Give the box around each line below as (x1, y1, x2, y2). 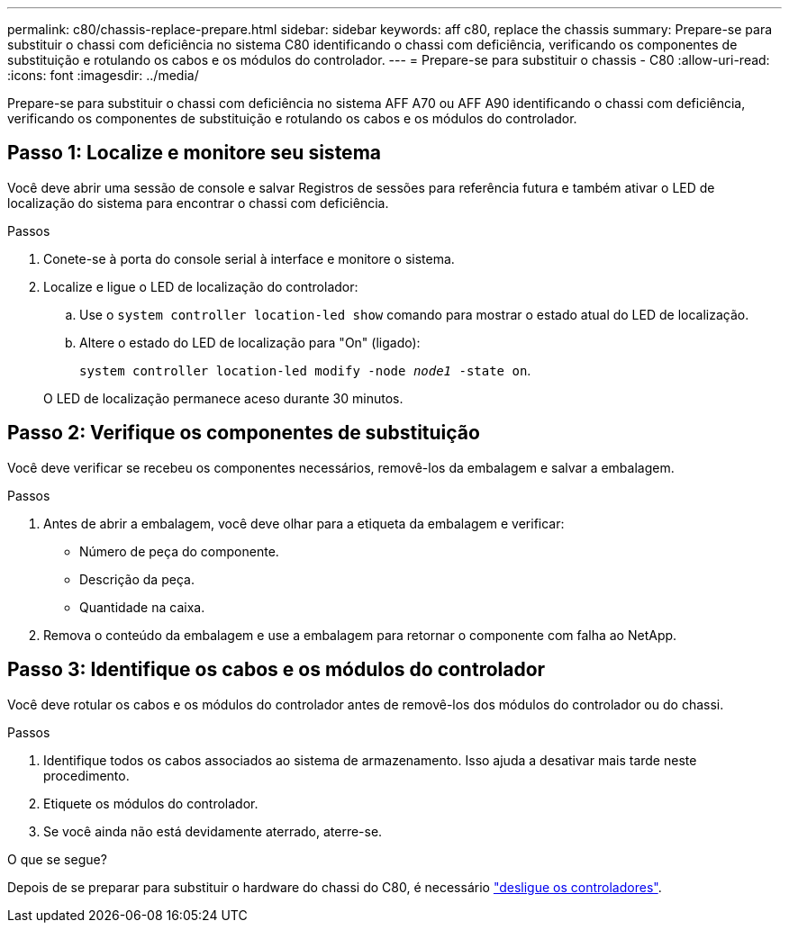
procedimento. (43, 767, 130, 783)
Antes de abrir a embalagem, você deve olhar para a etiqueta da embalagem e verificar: (43, 515, 565, 531)
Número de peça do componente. (79, 543, 279, 559)
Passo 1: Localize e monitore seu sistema (7, 141, 381, 165)
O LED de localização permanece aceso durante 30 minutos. (43, 390, 404, 406)
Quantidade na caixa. (79, 599, 205, 615)
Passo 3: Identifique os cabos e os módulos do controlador (7, 658, 546, 682)
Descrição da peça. (79, 571, 195, 587)
